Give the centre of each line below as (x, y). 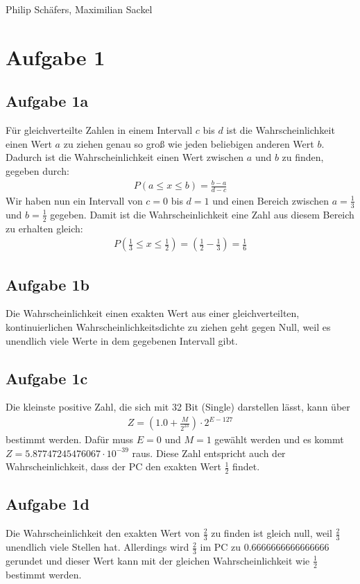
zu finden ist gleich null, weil (272, 533)
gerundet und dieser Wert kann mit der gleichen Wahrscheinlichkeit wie (158, 560)
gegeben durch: (37, 170)
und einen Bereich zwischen (271, 200)
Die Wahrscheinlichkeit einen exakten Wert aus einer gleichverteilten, (153, 313)
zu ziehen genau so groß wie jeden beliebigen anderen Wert (189, 143)
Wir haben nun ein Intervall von (74, 200)
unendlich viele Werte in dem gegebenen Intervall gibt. (122, 340)
